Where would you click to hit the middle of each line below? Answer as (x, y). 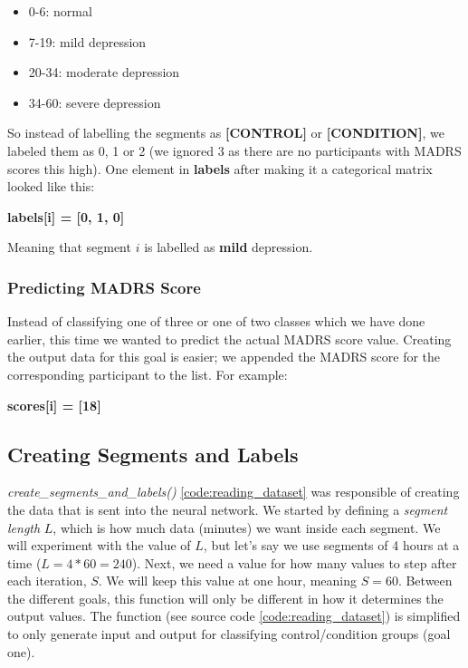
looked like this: (51, 186)
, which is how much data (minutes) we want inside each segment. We (247, 527)
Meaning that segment (69, 247)
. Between (425, 581)
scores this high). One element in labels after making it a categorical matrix (220, 168)
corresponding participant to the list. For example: (148, 374)
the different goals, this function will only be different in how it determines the (225, 598)
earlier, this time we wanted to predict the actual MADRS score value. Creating (229, 339)
